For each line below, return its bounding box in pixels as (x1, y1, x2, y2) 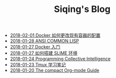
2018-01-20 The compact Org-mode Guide (10, 67, 99, 73)
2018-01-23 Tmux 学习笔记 (10, 61, 66, 68)
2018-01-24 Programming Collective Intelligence (10, 56, 111, 62)
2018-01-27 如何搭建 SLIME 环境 (10, 50, 78, 56)
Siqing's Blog (53, 3, 111, 15)
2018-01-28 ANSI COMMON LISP (10, 38, 79, 44)
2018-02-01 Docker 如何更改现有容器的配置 (10, 32, 101, 38)
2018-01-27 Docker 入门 (10, 44, 61, 50)
